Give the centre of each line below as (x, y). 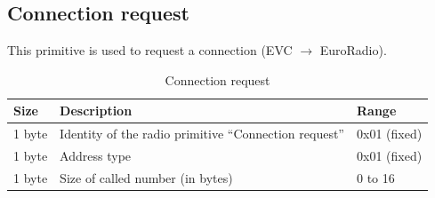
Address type (96, 156)
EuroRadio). (353, 50)
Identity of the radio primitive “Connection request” (202, 134)
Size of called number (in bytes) (146, 177)
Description (96, 111)
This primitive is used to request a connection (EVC (150, 50)
